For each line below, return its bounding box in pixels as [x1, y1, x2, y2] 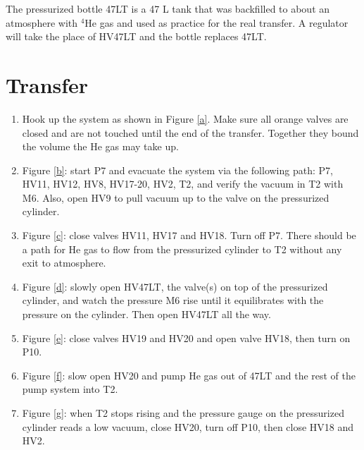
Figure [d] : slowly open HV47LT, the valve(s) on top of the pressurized [22, 279, 328, 293]
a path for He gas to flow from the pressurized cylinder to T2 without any [22, 241, 342, 256]
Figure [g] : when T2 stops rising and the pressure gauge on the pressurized [22, 406, 344, 420]
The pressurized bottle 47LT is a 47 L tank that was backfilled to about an [6, 1, 330, 16]
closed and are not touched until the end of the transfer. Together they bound [22, 125, 359, 140]
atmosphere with [6, 15, 78, 30]
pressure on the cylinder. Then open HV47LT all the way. [22, 307, 271, 322]
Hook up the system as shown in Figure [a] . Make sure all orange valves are [22, 111, 349, 126]
